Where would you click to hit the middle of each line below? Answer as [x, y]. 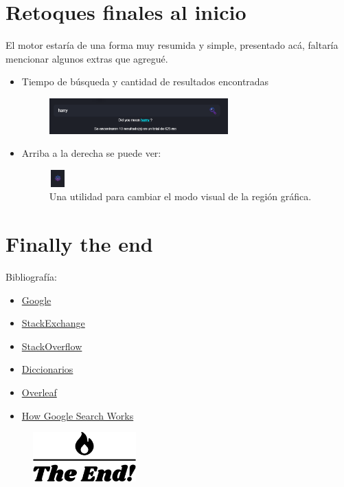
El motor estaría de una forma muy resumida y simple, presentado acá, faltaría [172, 45]
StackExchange [53, 323]
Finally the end [79, 244]
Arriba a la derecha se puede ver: [91, 153]
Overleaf [39, 392]
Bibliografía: [31, 277]
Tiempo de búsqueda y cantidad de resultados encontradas [145, 82]
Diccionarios [47, 369]
